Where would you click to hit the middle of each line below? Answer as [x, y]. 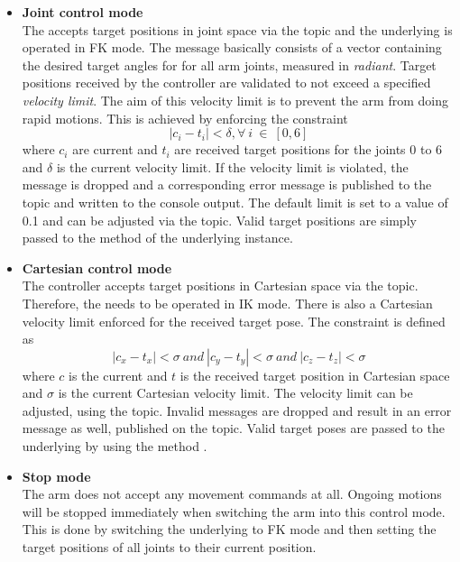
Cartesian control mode [97, 267]
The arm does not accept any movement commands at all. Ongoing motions [232, 494]
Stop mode [56, 476]
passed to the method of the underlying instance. [157, 238]
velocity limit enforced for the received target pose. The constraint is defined [234, 321]
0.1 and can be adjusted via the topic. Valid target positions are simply [219, 220]
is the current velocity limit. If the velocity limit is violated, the [232, 166]
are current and [115, 149]
